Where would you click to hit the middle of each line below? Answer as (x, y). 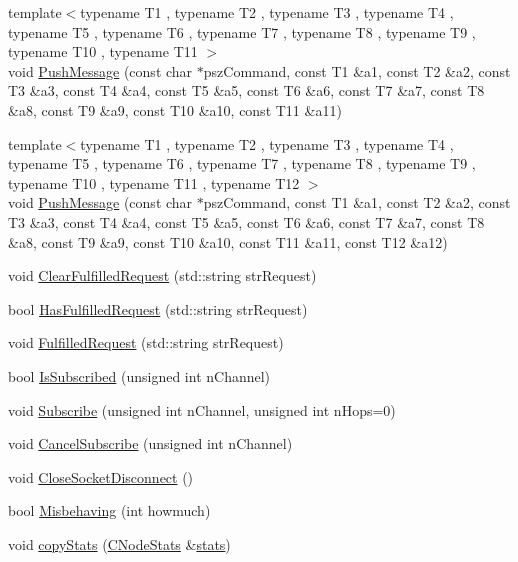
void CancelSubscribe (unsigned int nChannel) (150, 443)
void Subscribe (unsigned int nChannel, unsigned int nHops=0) (202, 409)
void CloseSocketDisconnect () (101, 476)
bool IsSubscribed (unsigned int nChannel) (139, 375)
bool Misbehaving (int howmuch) (109, 510)
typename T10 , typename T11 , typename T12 (154, 182)
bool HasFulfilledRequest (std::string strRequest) (158, 308)
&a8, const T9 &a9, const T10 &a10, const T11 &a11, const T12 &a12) (228, 241)
